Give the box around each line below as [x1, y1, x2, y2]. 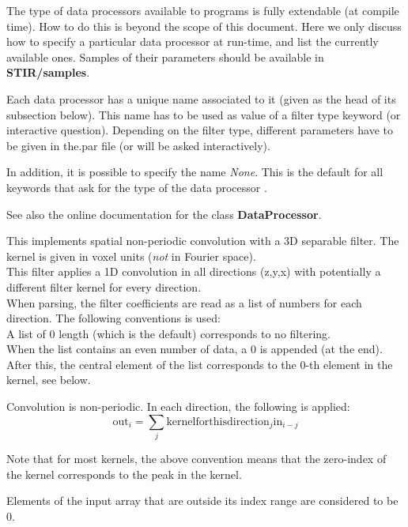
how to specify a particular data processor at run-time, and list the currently [6, 33, 379, 50]
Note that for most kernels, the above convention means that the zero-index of [6, 450, 387, 466]
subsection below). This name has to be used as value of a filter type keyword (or [6, 106, 401, 122]
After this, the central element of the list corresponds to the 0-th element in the [6, 356, 393, 372]
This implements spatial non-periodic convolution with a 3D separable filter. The [6, 232, 399, 249]
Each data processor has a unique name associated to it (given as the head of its [6, 90, 396, 107]
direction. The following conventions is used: [6, 310, 221, 326]
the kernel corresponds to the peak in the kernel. [6, 465, 242, 482]
